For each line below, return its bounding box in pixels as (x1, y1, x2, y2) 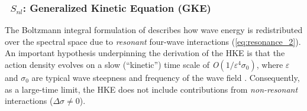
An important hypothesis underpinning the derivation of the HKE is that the (5, 47, 285, 59)
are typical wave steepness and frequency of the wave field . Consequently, (31, 71, 300, 83)
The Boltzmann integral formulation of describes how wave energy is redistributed (5, 24, 303, 36)
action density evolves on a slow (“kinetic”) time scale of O (5, 58, 219, 70)
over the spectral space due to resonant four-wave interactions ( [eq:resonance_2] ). (5, 35, 301, 47)
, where (256, 58, 283, 70)
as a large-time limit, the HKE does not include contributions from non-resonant (5, 83, 298, 95)
